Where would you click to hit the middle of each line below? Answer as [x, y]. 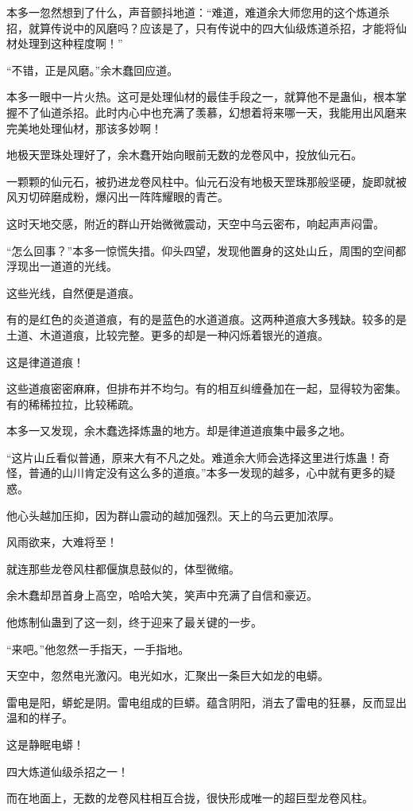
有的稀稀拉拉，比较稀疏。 [73, 404]
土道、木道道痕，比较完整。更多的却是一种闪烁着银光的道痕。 [168, 334]
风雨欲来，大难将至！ [62, 542]
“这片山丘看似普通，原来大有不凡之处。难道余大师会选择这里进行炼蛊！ [193, 457]
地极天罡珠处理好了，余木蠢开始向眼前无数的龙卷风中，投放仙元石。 [184, 155]
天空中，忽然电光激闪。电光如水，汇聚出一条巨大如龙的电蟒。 [168, 675]
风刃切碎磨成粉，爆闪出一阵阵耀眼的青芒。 [118, 197]
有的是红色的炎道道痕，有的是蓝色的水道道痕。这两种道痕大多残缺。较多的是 [206, 319]
